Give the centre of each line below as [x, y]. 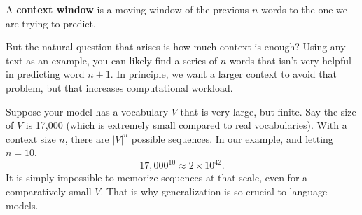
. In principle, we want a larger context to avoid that [223, 74]
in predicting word [45, 74]
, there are [87, 138]
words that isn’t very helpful [290, 60]
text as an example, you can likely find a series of [112, 60]
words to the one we [305, 9]
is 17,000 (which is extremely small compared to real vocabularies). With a [186, 125]
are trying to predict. [51, 23]
